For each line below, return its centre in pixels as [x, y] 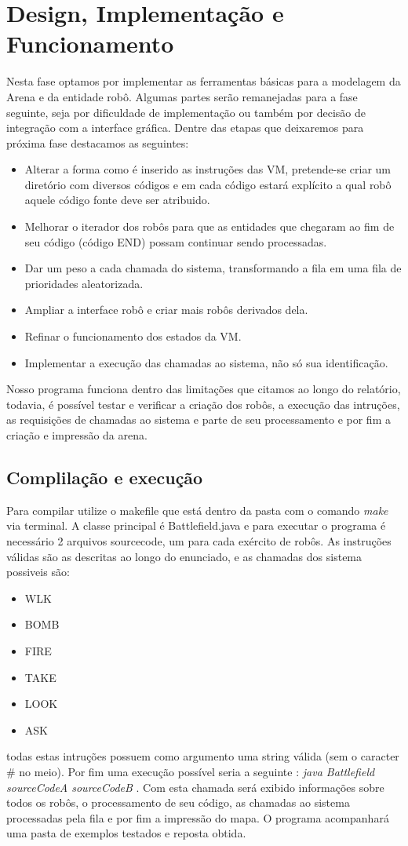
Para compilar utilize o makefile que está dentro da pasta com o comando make [197, 510]
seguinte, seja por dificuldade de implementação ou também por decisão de [186, 112]
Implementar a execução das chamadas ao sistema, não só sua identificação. [206, 362]
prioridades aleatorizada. [84, 283]
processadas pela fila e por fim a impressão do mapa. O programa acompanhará [198, 817]
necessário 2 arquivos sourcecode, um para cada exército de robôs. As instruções [199, 540]
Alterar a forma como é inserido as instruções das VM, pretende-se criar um [208, 169]
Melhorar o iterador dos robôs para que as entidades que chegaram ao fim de [209, 226]
